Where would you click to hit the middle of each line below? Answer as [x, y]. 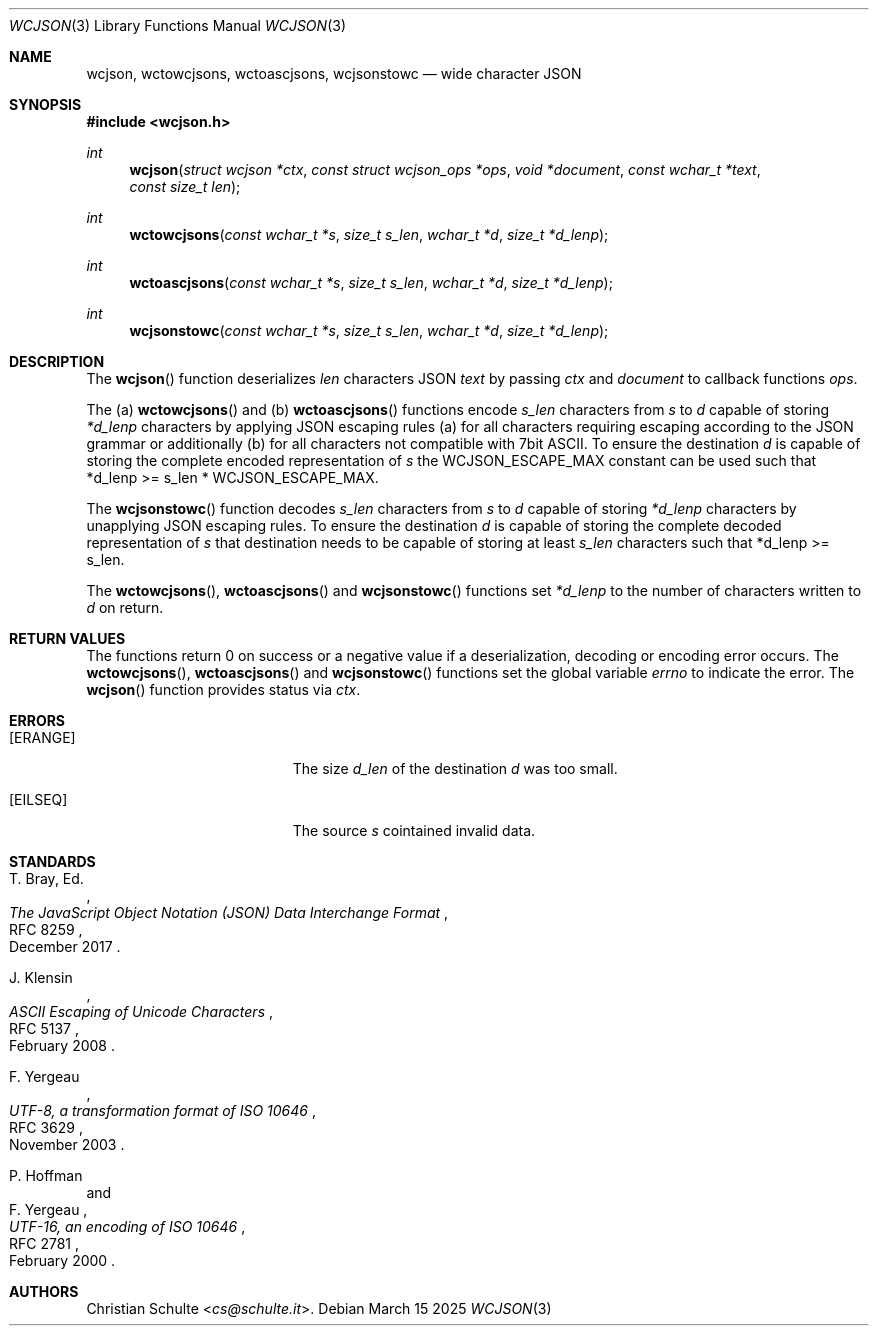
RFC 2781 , [44, 1243]
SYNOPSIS [45, 104]
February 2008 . [62, 1045]
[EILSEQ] [38, 799]
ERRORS [37, 720]
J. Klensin [41, 977]
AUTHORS [44, 1291]
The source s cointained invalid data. [414, 830]
